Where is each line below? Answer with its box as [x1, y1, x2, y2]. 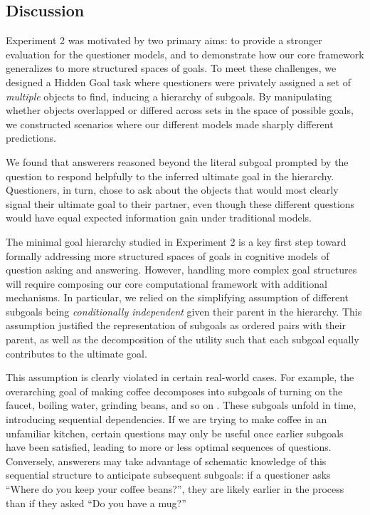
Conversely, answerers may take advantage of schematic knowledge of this [6, 453, 327, 468]
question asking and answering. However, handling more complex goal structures [6, 262, 357, 277]
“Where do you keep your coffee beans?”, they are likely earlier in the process [6, 482, 344, 496]
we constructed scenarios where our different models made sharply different [6, 116, 334, 131]
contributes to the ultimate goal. [6, 345, 147, 360]
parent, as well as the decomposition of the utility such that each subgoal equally [6, 332, 359, 347]
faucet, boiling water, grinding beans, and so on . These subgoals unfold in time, [6, 397, 356, 412]
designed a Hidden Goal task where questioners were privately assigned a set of [6, 74, 351, 89]
